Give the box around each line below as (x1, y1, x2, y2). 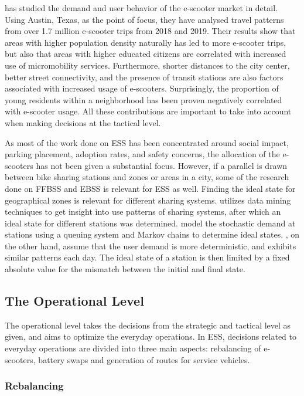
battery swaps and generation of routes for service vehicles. (38, 353, 250, 365)
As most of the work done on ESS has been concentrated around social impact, (5, 136, 289, 148)
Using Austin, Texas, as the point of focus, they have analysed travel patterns (5, 13, 284, 25)
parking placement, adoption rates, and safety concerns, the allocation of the (5, 148, 280, 160)
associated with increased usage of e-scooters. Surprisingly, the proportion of (5, 82, 279, 94)
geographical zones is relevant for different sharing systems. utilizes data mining (5, 194, 291, 206)
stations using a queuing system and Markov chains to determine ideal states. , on (5, 228, 300, 241)
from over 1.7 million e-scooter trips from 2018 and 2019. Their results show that (5, 25, 296, 37)
